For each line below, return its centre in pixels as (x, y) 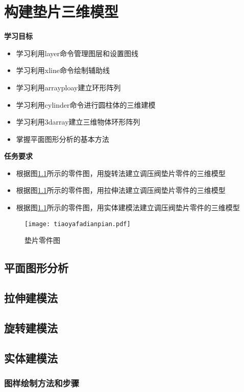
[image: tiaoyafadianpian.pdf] (78, 224)
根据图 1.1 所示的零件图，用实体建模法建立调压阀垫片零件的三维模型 (128, 207)
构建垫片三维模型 (62, 11)
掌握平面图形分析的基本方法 (63, 139)
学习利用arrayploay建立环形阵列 (68, 87)
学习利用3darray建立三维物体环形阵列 (78, 122)
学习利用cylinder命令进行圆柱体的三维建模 (86, 104)
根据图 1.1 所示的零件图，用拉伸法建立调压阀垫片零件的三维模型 (121, 190)
